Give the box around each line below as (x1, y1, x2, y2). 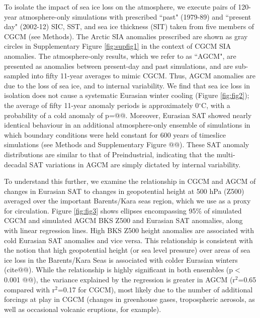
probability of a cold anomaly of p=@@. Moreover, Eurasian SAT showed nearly (4, 110, 252, 120)
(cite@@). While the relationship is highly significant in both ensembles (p (4, 264, 233, 275)
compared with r (4, 284, 55, 294)
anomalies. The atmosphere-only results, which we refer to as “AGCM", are (4, 50, 236, 61)
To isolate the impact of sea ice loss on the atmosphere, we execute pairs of (4, 2, 236, 12)
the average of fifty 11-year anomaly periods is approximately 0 (4, 99, 199, 110)
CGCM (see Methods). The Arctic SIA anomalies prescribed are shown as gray (4, 31, 248, 41)
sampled (4, 70, 29, 81)
